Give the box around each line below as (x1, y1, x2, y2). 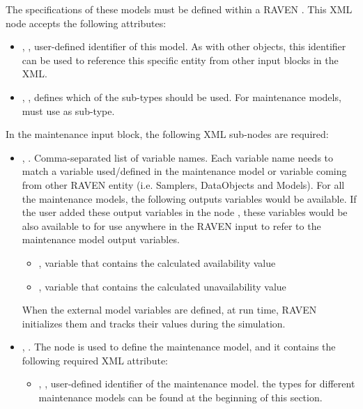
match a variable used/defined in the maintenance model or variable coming (22, 164, 347, 178)
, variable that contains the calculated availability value (38, 255, 276, 270)
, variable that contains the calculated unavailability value (38, 279, 286, 293)
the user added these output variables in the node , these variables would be (22, 205, 348, 219)
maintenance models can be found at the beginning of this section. (38, 390, 323, 405)
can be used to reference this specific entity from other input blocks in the (22, 52, 339, 67)
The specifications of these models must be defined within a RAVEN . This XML (6, 2, 353, 16)
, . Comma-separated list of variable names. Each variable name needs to (22, 150, 334, 164)
